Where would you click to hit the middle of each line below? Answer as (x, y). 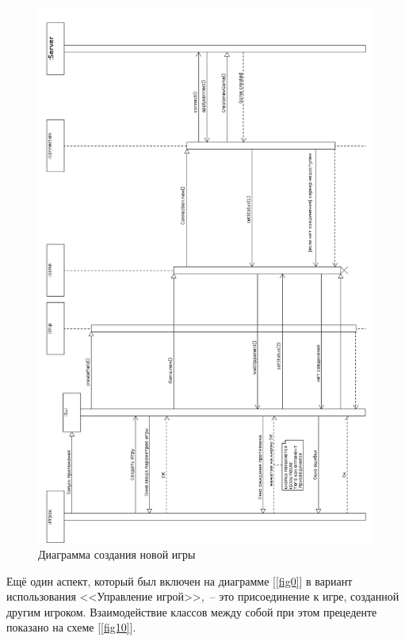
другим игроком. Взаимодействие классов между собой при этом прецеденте (192, 611)
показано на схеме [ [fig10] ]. (71, 627)
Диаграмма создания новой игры (117, 554)
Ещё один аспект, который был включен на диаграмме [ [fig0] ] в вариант (180, 580)
